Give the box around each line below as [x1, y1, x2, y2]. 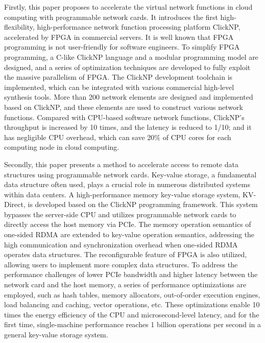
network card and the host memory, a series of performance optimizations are [4, 279, 247, 290]
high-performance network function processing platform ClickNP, [37, 21, 240, 32]
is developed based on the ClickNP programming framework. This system [28, 199, 258, 210]
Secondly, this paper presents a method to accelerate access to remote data [4, 158, 238, 169]
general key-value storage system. [4, 329, 108, 339]
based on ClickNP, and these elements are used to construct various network [4, 101, 243, 112]
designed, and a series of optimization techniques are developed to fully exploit [4, 61, 251, 72]
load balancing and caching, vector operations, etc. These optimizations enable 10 [4, 299, 260, 310]
